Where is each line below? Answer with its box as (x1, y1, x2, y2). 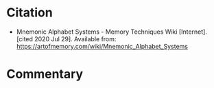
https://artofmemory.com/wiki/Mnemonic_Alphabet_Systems (16, 42, 188, 50)
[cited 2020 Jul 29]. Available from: (16, 34, 117, 43)
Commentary (6, 67, 84, 82)
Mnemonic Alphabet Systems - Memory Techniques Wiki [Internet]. (16, 27, 207, 36)
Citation (6, 5, 53, 21)
